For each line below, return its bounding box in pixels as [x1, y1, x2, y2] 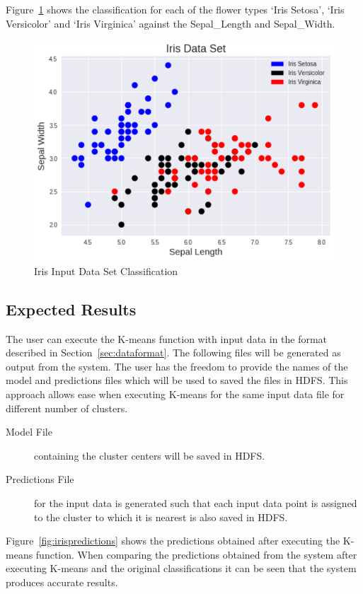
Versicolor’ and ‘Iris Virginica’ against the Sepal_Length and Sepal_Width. [6, 16, 335, 30]
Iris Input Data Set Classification [34, 263, 178, 278]
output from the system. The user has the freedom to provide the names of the [6, 359, 348, 373]
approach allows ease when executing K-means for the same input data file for [6, 386, 345, 401]
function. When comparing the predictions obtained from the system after [35, 547, 357, 561]
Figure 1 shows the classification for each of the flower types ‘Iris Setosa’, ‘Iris [6, 2, 345, 16]
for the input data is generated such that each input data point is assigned [34, 495, 357, 510]
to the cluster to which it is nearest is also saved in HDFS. [34, 509, 288, 524]
